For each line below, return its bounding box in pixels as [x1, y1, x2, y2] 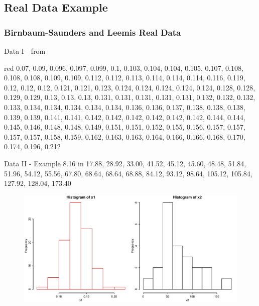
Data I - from [4, 46, 46, 56]
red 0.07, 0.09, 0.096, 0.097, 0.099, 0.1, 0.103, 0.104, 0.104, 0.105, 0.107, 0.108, [4, 62, 243, 73]
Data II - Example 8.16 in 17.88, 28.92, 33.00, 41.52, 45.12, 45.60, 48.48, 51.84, [4, 158, 246, 168]
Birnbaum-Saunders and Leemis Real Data [4, 26, 181, 38]
